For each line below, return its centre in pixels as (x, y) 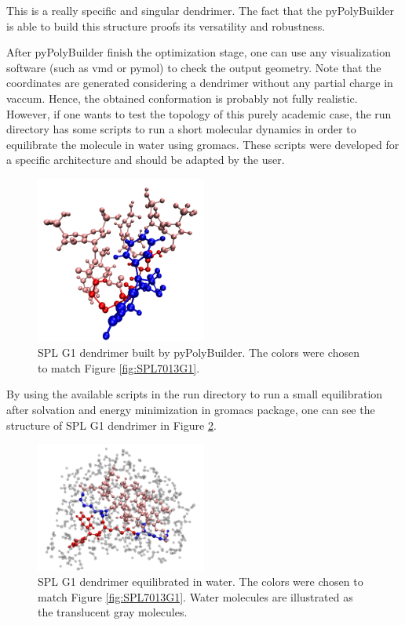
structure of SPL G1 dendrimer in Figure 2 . (111, 425)
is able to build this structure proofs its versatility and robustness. (166, 25)
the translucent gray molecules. (113, 612)
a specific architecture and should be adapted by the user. (146, 160)
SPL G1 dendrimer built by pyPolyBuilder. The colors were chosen (199, 352)
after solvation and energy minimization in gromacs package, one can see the (191, 409)
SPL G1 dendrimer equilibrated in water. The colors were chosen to (201, 581)
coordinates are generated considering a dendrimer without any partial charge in (200, 83)
